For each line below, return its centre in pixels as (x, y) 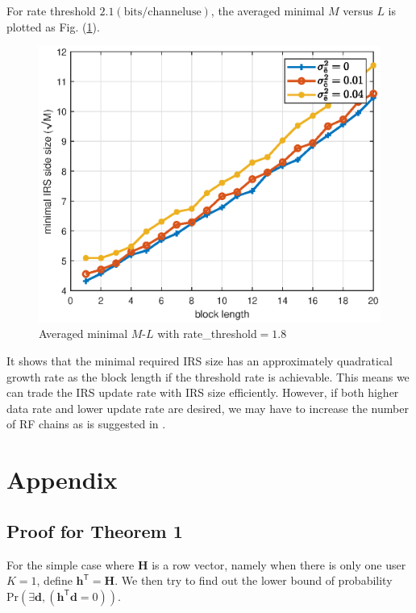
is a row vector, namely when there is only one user (279, 564)
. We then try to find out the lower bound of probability (254, 580)
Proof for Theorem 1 (95, 530)
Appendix (62, 480)
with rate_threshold (207, 334)
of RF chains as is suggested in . (86, 424)
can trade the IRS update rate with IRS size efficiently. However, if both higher (203, 392)
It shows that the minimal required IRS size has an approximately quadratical (200, 361)
